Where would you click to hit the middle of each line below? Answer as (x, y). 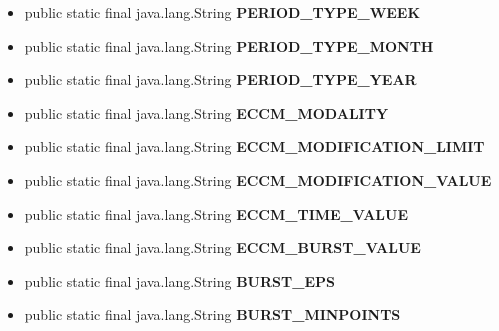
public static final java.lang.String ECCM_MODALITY (206, 112)
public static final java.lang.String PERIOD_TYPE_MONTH (229, 45)
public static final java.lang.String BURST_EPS (179, 280)
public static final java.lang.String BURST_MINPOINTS (212, 314)
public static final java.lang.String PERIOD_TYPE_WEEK (222, 12)
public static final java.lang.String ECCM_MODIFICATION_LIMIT (254, 146)
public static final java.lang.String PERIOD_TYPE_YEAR (220, 79)
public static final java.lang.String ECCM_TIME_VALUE (216, 213)
